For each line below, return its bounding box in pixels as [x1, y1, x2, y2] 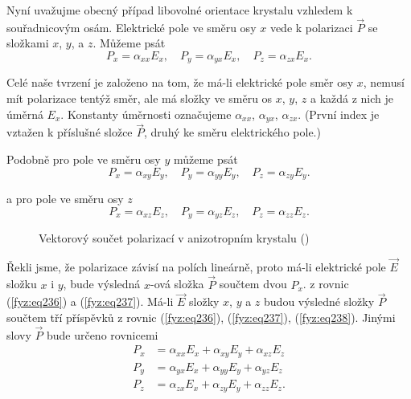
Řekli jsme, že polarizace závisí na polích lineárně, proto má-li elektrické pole [6, 258, 386, 275]
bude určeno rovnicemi [46, 326, 158, 343]
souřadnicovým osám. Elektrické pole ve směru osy [6, 18, 257, 35]
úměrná [6, 105, 43, 122]
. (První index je [298, 105, 380, 122]
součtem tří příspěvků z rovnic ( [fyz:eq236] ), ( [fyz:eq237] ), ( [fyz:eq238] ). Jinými [6, 309, 396, 326]
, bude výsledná [63, 275, 141, 292]
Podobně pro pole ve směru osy [6, 150, 161, 167]
